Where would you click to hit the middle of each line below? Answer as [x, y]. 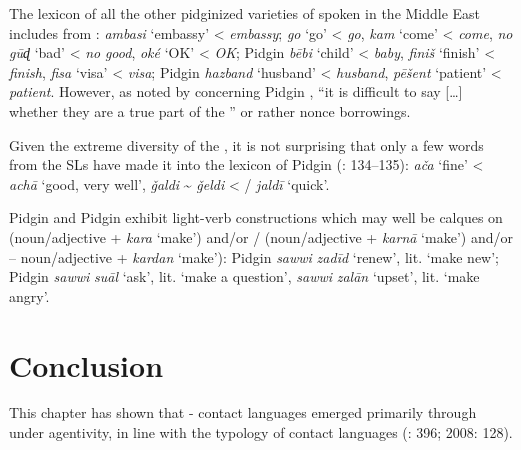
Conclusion [86, 364]
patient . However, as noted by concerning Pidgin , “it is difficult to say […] [236, 91]
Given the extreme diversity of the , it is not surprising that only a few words [246, 144]
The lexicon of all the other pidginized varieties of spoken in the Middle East [245, 13]
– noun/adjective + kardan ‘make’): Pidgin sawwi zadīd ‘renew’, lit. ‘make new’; [254, 256]
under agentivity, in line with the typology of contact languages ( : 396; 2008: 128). [261, 432]
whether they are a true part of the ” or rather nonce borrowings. [210, 110]
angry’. [29, 295]
